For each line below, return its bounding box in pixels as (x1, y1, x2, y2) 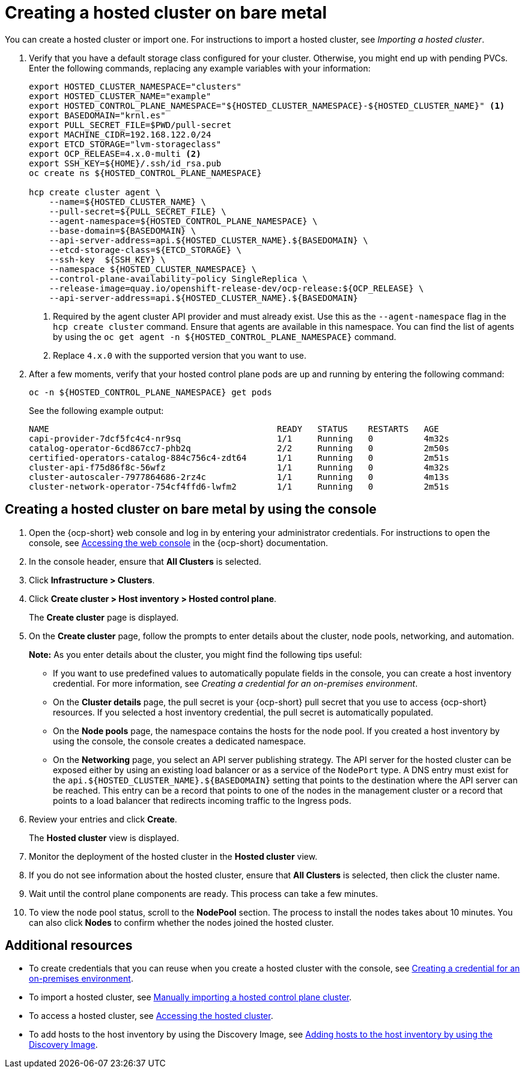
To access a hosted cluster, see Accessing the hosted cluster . (29, 1011, 273, 1021)
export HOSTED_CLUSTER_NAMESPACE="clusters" (29, 81, 242, 91)
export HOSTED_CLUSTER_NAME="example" (29, 91, 211, 101)
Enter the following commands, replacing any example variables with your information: (29, 62, 371, 73)
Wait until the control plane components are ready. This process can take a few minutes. (29, 888, 378, 899)
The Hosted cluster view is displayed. (29, 832, 179, 843)
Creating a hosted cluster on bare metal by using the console (5, 502, 377, 517)
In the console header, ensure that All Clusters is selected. (29, 556, 261, 567)
